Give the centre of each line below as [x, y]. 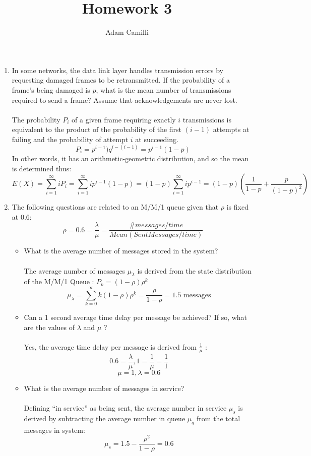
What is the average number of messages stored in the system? [121, 251]
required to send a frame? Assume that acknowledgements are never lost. [125, 100]
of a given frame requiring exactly [124, 119]
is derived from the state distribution [194, 270]
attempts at [231, 129]
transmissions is [207, 119]
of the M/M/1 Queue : [59, 281]
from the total [219, 418]
